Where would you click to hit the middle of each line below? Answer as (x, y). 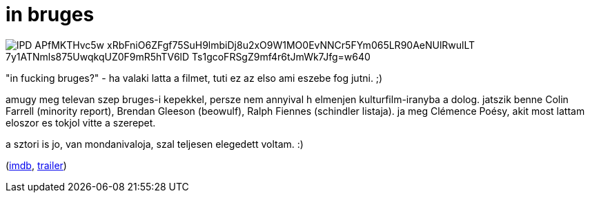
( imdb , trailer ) (36, 165)
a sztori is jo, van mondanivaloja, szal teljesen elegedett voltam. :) (155, 144)
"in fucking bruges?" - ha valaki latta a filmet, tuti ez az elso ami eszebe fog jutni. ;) (194, 78)
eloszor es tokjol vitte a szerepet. (81, 122)
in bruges (50, 14)
